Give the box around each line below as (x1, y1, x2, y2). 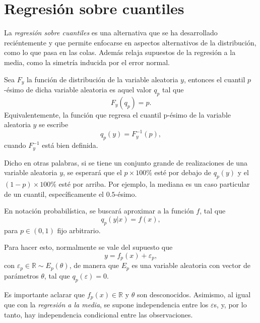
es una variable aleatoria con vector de (132, 260, 250, 271)
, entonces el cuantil (183, 74, 245, 84)
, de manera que (69, 260, 119, 271)
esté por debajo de (154, 167, 212, 178)
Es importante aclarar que (4, 289, 85, 299)
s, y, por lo (214, 299, 247, 309)
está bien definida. (42, 140, 98, 150)
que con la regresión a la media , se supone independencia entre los (4, 299, 209, 309)
